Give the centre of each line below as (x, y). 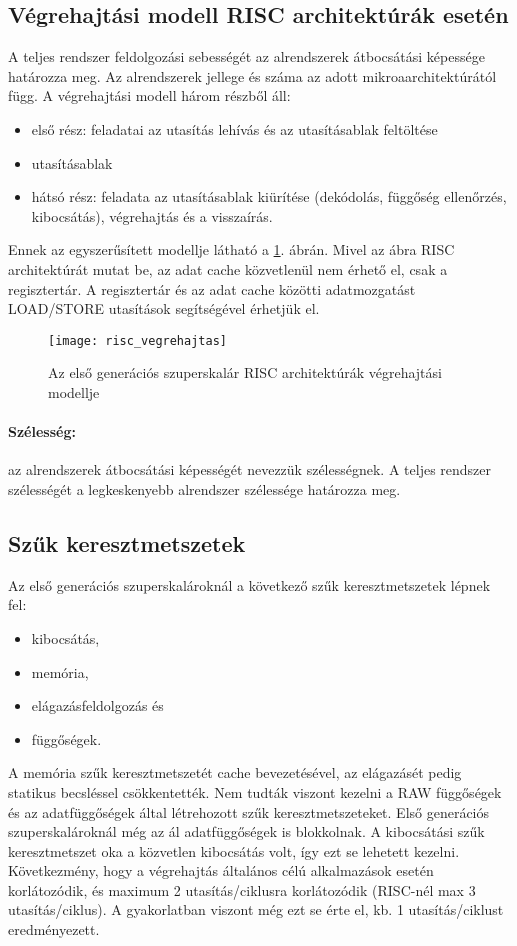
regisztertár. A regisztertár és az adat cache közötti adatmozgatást (212, 288)
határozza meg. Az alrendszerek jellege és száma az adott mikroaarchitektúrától (252, 75)
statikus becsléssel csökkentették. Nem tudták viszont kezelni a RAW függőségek (255, 791)
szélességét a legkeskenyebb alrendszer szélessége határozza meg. (204, 488)
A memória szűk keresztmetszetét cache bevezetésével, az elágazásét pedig (235, 772)
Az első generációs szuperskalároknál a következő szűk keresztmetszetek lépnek (249, 584)
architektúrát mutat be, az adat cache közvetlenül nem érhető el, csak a (228, 268)
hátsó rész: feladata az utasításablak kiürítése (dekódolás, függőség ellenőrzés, (269, 196)
